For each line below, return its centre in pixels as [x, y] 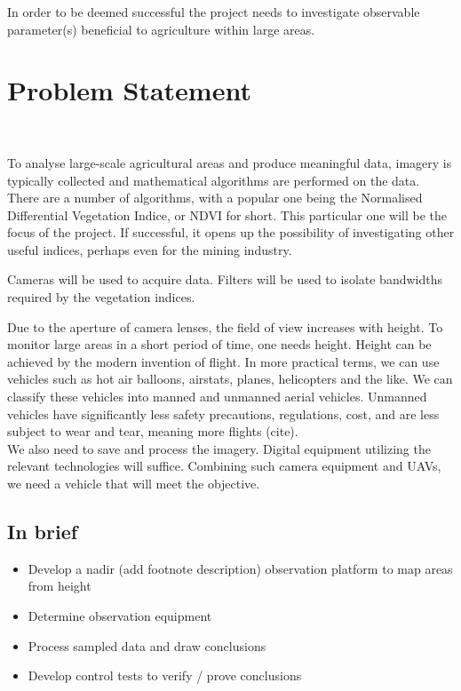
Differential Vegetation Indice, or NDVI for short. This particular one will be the [227, 214]
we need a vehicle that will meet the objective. [134, 483]
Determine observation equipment [120, 615]
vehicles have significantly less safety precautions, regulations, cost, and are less [223, 413]
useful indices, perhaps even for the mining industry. [150, 249]
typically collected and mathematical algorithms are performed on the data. [214, 180]
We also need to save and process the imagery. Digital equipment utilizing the [219, 448]
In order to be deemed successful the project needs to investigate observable [214, 12]
